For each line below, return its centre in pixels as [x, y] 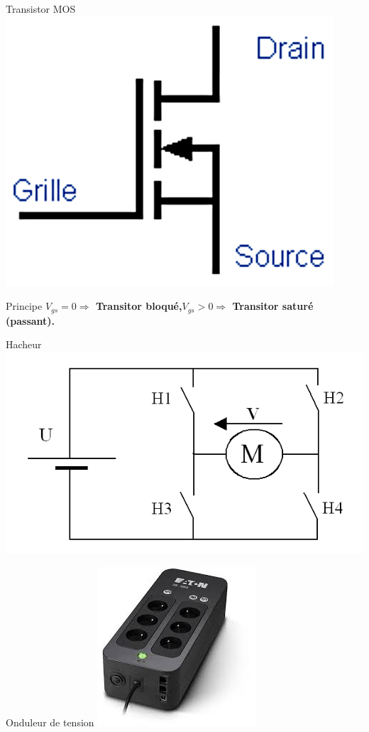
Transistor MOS [41, 9]
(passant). [31, 320]
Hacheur [24, 344]
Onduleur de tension [50, 722]
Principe [24, 306]
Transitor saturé [273, 306]
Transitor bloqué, [139, 306]
